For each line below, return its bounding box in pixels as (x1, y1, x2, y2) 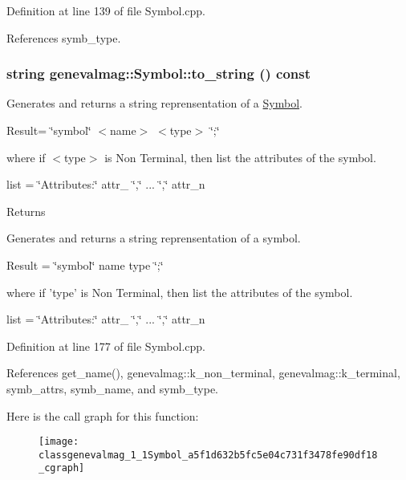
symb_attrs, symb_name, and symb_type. (6, 380, 219, 397)
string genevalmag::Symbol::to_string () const (6, 63, 311, 83)
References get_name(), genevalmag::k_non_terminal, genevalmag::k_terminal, (6, 364, 400, 381)
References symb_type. (6, 29, 121, 46)
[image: (39, 436, 79, 448)
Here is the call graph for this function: (6, 407, 199, 424)
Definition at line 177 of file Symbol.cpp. (6, 337, 205, 354)
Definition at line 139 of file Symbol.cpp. (6, 2, 205, 18)
